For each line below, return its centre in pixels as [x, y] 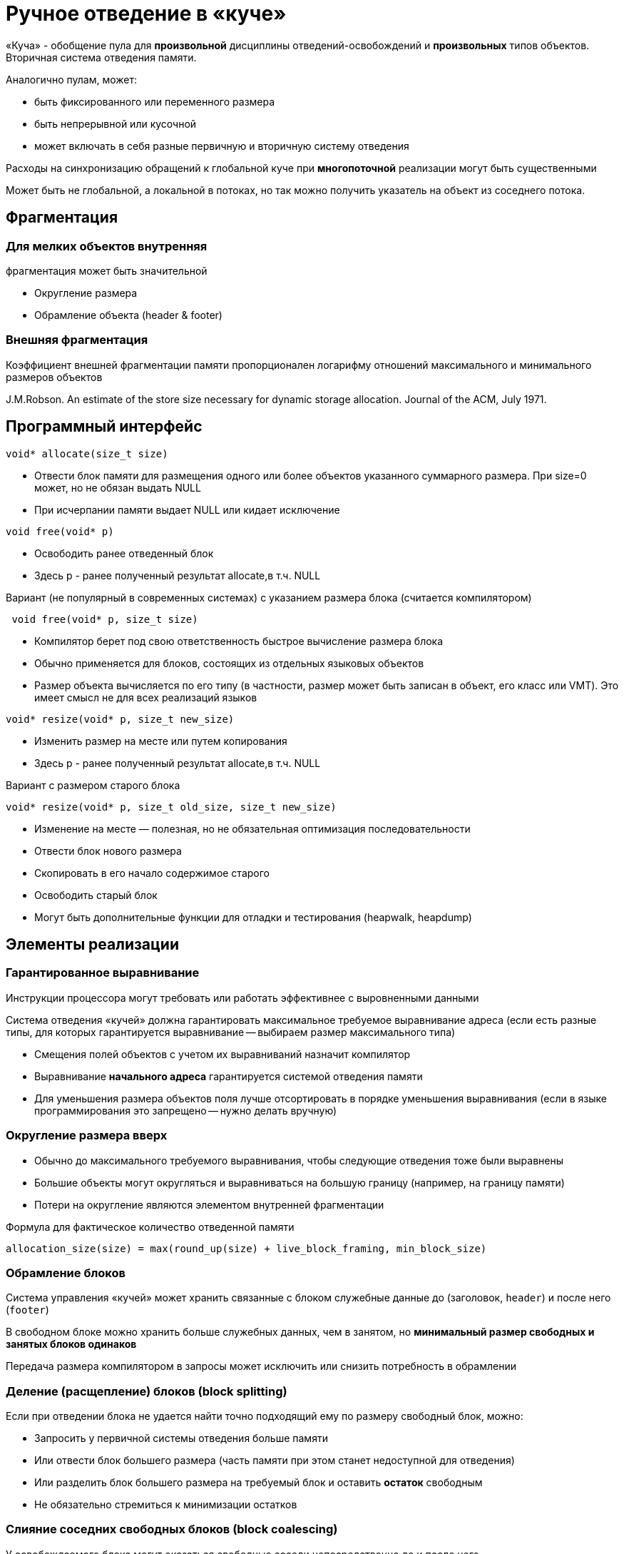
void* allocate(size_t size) [87, 453]
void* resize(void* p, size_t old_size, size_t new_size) [171, 807]
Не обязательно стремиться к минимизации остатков [166, 1505]
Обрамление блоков [66, 1273]
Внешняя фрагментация [77, 340]
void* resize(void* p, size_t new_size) [120, 719]
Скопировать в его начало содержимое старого [152, 873]
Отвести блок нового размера [108, 850]
